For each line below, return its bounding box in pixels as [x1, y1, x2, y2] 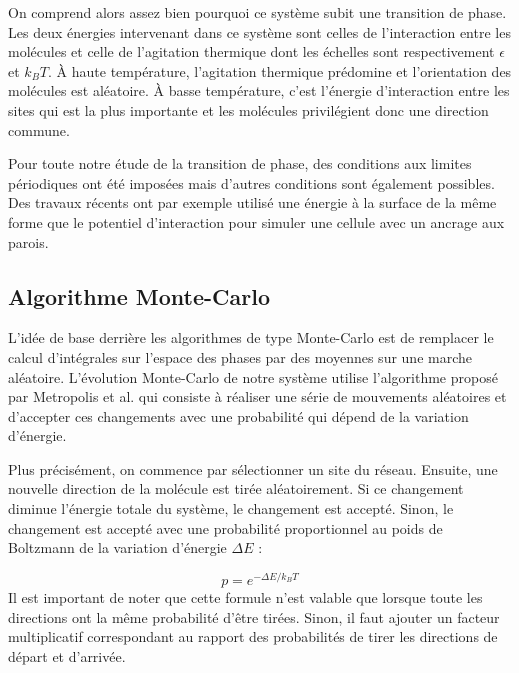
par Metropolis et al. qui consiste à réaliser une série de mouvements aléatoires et [8, 386, 507, 407]
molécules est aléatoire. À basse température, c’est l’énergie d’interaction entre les [8, 80, 510, 101]
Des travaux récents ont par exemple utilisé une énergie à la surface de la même [8, 192, 497, 213]
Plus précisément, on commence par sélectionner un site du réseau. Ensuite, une [8, 458, 498, 479]
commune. [8, 119, 70, 140]
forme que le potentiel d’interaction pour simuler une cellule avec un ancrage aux [8, 211, 505, 232]
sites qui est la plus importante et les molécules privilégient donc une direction [8, 99, 489, 120]
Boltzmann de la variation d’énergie [8, 537, 227, 558]
